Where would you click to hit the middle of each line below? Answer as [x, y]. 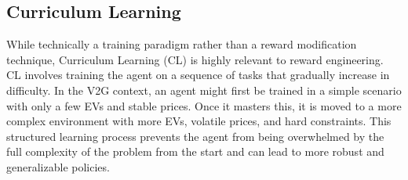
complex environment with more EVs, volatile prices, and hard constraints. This [199, 121]
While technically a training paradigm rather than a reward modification [182, 44]
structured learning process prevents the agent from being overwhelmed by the [195, 136]
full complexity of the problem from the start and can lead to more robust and [195, 151]
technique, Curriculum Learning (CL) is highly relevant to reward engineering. [195, 59]
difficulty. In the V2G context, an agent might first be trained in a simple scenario [204, 90]
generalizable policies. [58, 166]
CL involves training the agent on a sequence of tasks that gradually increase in [198, 75]
